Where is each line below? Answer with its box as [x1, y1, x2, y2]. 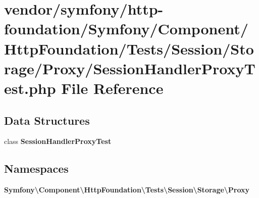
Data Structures [4, 112, 90, 128]
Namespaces [4, 161, 69, 176]
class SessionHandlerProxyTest [4, 136, 112, 146]
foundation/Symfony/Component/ [4, 18, 248, 39]
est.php [4, 77, 56, 98]
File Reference [61, 77, 164, 98]
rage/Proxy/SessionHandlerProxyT [4, 58, 255, 78]
